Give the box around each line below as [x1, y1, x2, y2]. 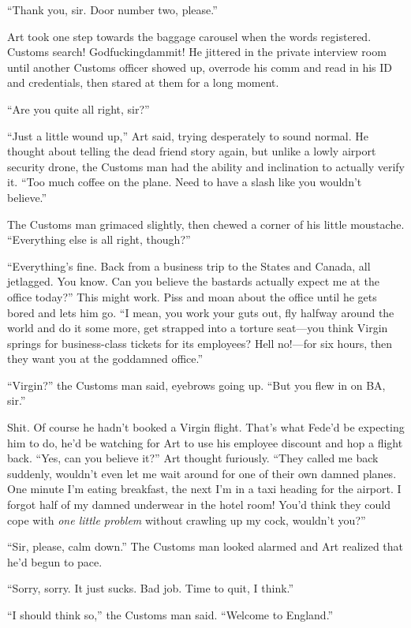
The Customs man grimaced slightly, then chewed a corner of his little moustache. [7, 215, 405, 232]
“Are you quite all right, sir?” [7, 100, 150, 117]
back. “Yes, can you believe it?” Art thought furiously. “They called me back [7, 450, 379, 466]
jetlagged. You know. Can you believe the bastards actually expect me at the [7, 273, 379, 290]
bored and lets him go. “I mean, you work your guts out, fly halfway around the [7, 304, 394, 320]
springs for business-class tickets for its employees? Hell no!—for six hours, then [7, 335, 392, 351]
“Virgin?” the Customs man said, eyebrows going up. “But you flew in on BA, [7, 376, 386, 393]
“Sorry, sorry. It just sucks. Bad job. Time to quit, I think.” [7, 580, 294, 596]
